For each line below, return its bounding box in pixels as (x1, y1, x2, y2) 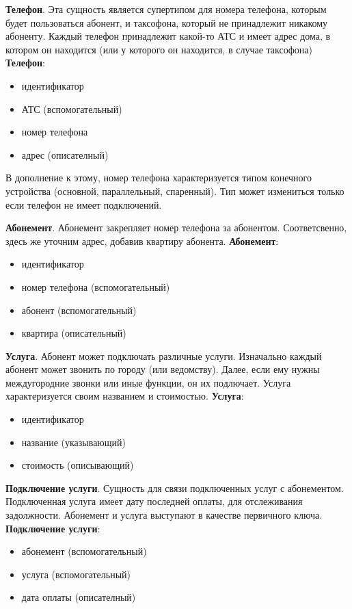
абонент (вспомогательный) (21, 302, 137, 317)
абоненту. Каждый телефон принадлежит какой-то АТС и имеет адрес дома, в (5, 29, 331, 43)
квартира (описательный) (21, 326, 126, 340)
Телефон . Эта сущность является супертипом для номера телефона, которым (5, 2, 327, 16)
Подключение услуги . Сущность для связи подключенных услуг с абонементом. (5, 480, 344, 495)
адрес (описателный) (21, 147, 109, 161)
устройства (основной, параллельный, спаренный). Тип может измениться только (5, 183, 344, 198)
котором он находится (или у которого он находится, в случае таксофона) (5, 42, 312, 56)
